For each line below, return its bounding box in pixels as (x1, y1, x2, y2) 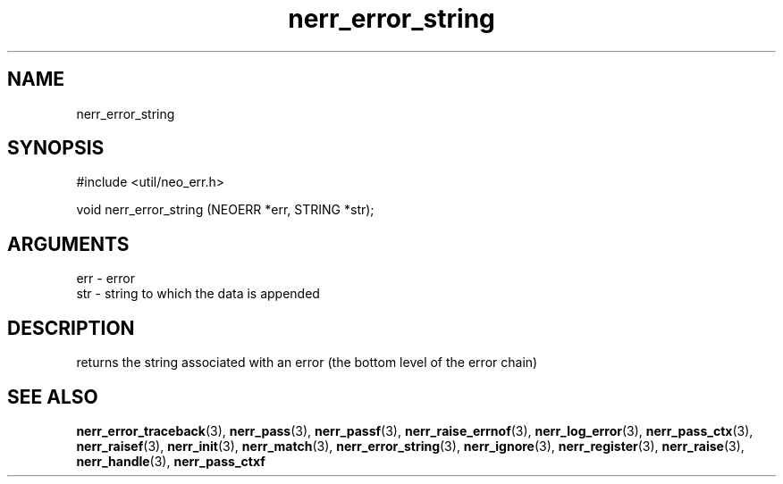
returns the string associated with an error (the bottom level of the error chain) (76, 355, 538, 371)
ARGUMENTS (7, 232, 130, 255)
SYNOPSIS (7, 137, 105, 160)
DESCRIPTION (7, 316, 135, 339)
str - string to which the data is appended (76, 286, 320, 302)
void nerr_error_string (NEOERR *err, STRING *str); (76, 202, 375, 218)
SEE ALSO (7, 385, 98, 408)
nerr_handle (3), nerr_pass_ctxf (76, 453, 265, 469)
